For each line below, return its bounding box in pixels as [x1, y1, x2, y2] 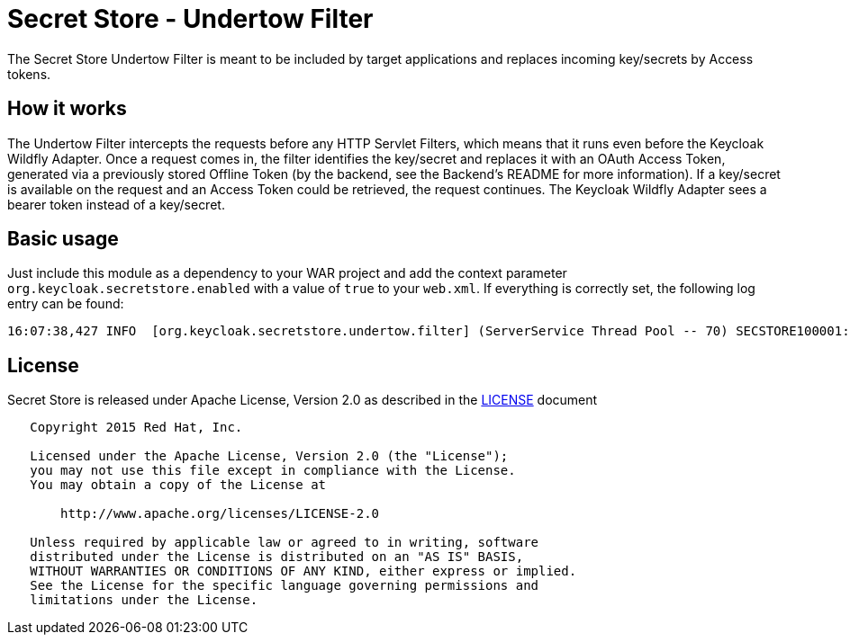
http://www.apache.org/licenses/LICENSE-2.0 [60, 506, 380, 522]
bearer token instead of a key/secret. [7, 196, 225, 212]
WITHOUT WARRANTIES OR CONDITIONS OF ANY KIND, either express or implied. [30, 564, 577, 579]
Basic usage [7, 227, 119, 251]
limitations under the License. [30, 593, 258, 608]
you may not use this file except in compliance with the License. [30, 463, 516, 478]
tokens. [7, 66, 51, 82]
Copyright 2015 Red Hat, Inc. [30, 420, 243, 435]
